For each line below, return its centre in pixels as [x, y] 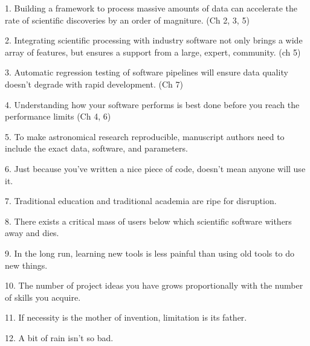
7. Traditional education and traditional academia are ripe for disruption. [141, 201]
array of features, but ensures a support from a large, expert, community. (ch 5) [153, 52]
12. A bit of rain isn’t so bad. [59, 337]
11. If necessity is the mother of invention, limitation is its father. [126, 317]
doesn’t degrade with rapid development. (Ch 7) [94, 84]
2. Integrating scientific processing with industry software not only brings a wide [154, 40]
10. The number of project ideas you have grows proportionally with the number [154, 285]
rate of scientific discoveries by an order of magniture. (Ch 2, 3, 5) [127, 20]
